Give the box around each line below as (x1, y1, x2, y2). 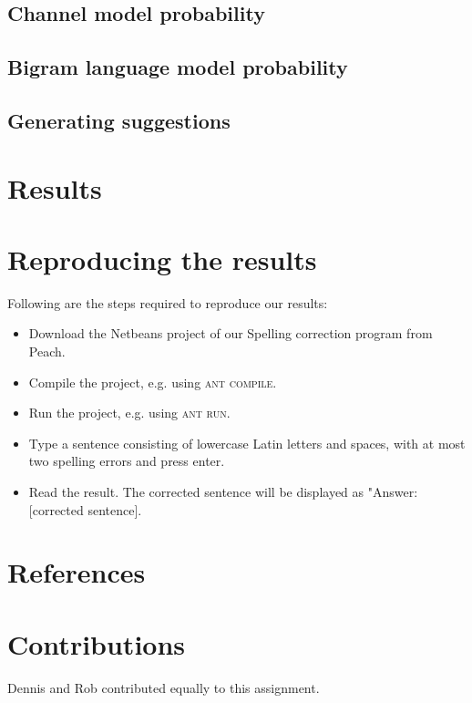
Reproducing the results (7, 240, 317, 277)
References (7, 553, 146, 591)
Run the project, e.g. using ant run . (28, 403, 231, 422)
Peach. (28, 342, 66, 361)
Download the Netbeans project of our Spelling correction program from (28, 324, 433, 343)
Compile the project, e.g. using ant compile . (28, 372, 277, 391)
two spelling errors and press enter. (28, 451, 225, 470)
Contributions (7, 625, 186, 662)
